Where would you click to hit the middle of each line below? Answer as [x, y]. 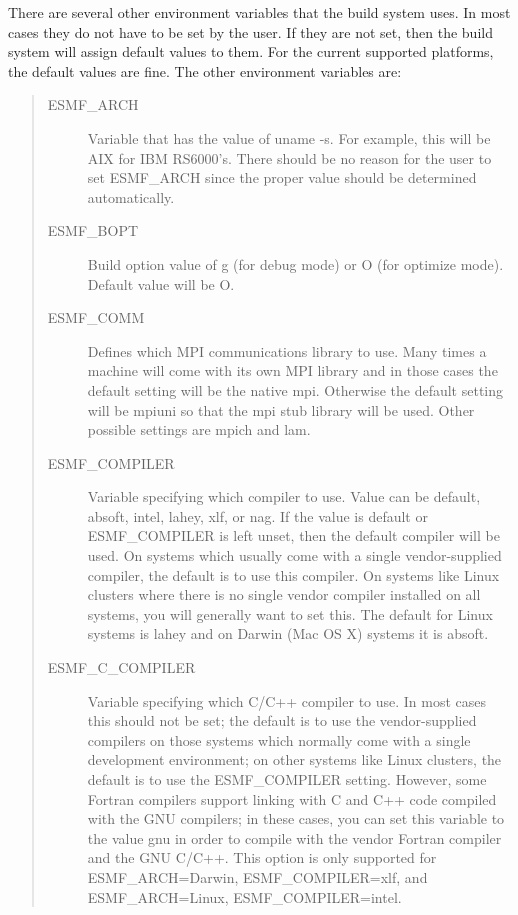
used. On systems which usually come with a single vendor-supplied [294, 555]
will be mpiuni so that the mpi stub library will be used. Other [281, 409]
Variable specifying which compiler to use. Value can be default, [284, 496]
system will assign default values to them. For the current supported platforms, [251, 51]
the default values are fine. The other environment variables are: [205, 70]
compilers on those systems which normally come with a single [279, 739]
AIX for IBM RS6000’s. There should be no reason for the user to [289, 157]
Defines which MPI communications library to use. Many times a [287, 350]
